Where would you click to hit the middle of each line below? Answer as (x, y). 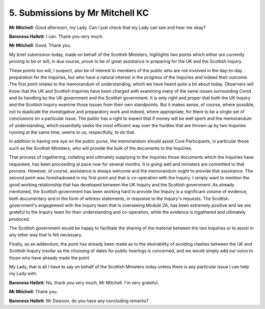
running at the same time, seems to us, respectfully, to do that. (72, 132)
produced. (20, 219)
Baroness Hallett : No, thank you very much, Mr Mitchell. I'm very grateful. (84, 282)
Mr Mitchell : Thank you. (34, 292)
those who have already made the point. (50, 257)
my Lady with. (23, 274)
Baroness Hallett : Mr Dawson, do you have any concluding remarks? (79, 301)
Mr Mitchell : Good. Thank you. (40, 45)
